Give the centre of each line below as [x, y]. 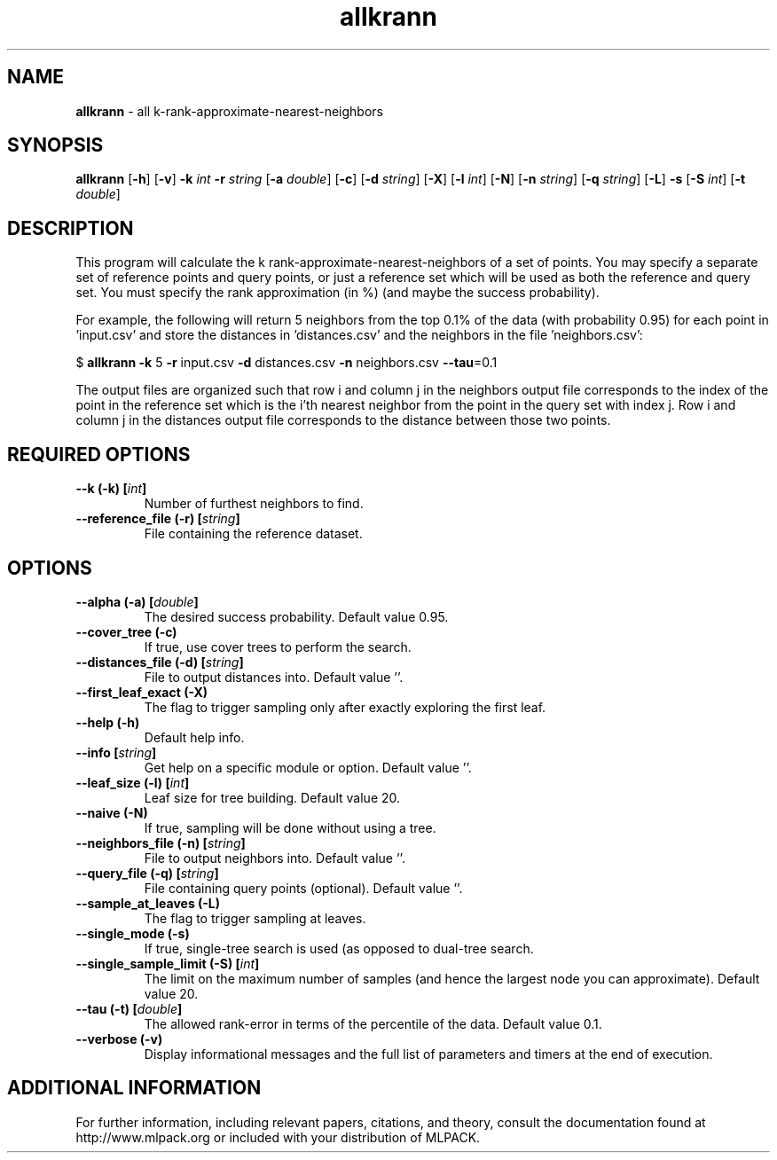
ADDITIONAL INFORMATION [134, 1088]
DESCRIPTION [71, 228]
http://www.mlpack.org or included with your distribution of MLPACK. [278, 1137]
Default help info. [194, 737]
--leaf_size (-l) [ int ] [133, 782]
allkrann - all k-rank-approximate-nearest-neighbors [229, 111]
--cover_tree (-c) [126, 631]
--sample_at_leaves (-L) [148, 903]
